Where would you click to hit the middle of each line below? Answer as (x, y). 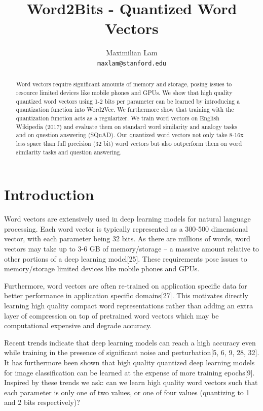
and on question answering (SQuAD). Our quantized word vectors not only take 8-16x (130, 135)
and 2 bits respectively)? (42, 402)
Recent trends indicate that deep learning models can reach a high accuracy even (130, 342)
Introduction (49, 194)
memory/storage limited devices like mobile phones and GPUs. (102, 268)
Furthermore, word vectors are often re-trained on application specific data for (126, 285)
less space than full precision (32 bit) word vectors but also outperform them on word (129, 143)
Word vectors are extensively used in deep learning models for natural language (127, 219)
